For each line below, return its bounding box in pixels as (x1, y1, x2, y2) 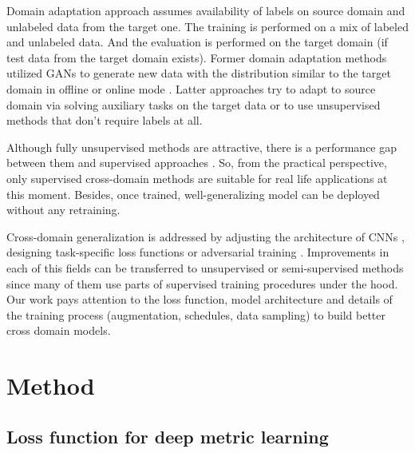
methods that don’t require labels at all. (6, 112, 203, 129)
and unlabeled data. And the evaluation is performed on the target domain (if (6, 34, 388, 50)
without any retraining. (6, 201, 121, 218)
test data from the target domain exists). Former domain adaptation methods (6, 49, 387, 66)
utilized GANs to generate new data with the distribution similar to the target (6, 65, 391, 81)
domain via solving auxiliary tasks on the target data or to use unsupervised (6, 96, 381, 113)
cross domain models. (6, 322, 111, 339)
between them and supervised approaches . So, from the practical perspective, (6, 154, 387, 171)
